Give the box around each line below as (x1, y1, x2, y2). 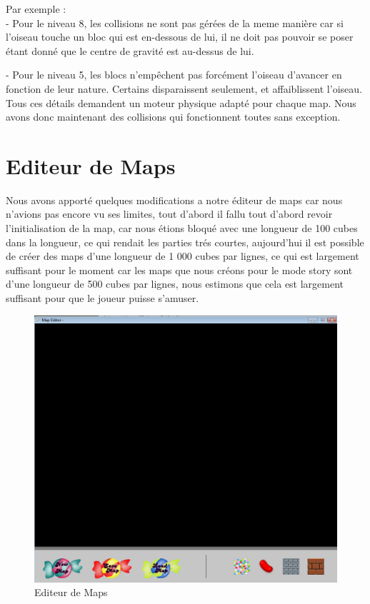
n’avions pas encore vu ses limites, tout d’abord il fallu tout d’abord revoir (6, 206, 333, 221)
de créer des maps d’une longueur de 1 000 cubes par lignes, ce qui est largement (6, 248, 359, 263)
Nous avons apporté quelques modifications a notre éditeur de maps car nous (6, 192, 343, 207)
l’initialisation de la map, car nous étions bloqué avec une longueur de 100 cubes (6, 221, 358, 236)
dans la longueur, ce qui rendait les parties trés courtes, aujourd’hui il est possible (6, 234, 364, 249)
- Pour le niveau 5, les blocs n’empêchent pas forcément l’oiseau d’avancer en (6, 67, 342, 82)
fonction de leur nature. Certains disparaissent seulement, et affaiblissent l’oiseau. (6, 81, 362, 96)
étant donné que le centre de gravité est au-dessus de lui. (6, 43, 254, 58)
